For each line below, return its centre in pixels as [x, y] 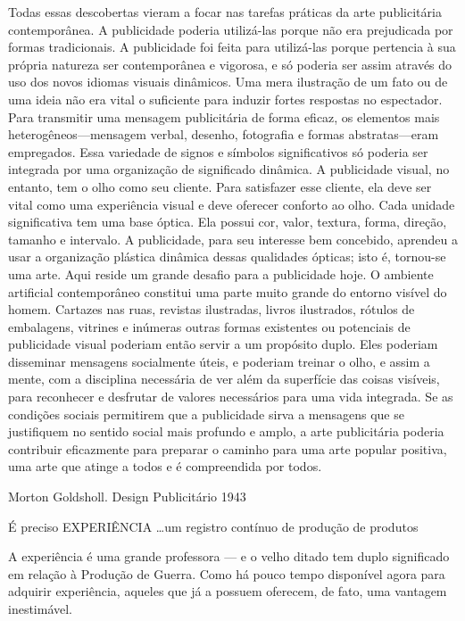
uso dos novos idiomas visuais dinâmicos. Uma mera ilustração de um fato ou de [228, 82]
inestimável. [41, 609]
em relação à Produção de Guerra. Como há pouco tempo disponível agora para [227, 573]
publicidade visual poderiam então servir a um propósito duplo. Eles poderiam [223, 344]
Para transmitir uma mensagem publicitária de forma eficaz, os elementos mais [224, 116]
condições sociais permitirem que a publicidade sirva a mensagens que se [206, 414]
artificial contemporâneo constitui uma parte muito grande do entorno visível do [228, 291]
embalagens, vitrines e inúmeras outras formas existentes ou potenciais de [209, 326]
